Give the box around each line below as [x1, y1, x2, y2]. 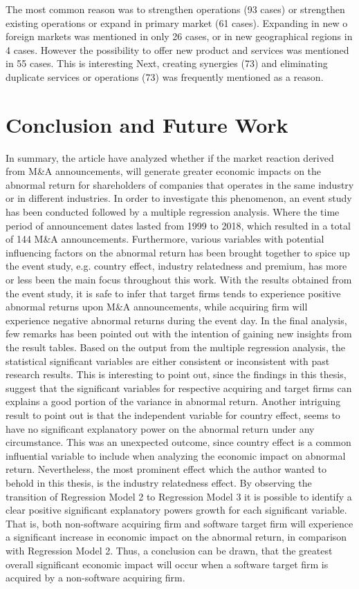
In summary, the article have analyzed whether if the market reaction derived [6, 150, 334, 165]
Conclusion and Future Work [6, 110, 288, 138]
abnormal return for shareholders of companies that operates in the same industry [6, 177, 354, 191]
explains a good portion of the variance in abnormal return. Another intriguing [6, 394, 341, 409]
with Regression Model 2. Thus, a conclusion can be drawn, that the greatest [6, 543, 333, 557]
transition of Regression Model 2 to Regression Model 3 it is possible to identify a [6, 489, 352, 503]
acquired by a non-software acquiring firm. [6, 570, 185, 585]
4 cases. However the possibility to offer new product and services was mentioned [6, 42, 349, 57]
